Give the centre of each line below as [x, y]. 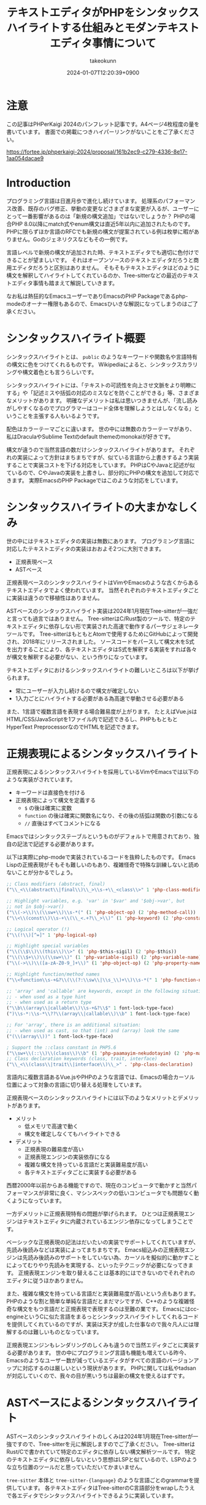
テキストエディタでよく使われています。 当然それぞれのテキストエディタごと [103, 590]
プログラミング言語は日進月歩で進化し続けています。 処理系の [85, 201]
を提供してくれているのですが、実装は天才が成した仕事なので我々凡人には [100, 1324]
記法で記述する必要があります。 [57, 844]
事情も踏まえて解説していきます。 [75, 283]
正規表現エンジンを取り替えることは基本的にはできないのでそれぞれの [107, 1273]
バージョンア [183, 1361]
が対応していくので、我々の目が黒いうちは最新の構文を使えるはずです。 [97, 1376]
